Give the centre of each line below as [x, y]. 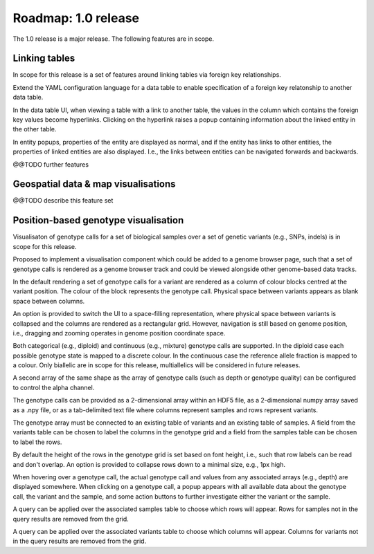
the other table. [35, 129]
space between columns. [49, 301]
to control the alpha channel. [54, 387]
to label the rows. [37, 442]
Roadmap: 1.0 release [76, 18]
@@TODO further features [51, 164]
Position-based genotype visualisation [98, 220]
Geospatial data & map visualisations [94, 184]
